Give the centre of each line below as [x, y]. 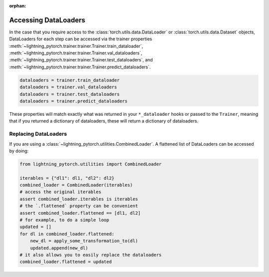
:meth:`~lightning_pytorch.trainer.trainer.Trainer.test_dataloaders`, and [81, 60]
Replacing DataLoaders [38, 134]
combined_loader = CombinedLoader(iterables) [76, 185]
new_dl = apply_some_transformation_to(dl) [84, 241]
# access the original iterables [61, 192]
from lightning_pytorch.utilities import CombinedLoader [91, 164]
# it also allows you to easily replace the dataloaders [91, 255]
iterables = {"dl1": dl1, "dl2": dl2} [67, 178]
